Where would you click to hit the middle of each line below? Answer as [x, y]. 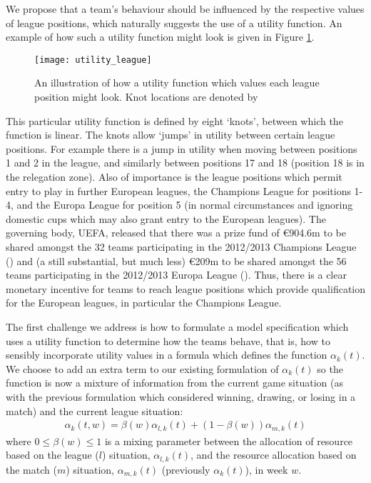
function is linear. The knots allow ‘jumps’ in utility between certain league [171, 135]
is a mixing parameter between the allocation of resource [229, 440]
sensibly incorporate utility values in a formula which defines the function [167, 355]
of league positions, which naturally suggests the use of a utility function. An [174, 23]
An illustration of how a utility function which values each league [177, 83]
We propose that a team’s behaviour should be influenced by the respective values [185, 9]
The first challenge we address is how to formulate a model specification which [177, 326]
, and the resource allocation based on [274, 455]
